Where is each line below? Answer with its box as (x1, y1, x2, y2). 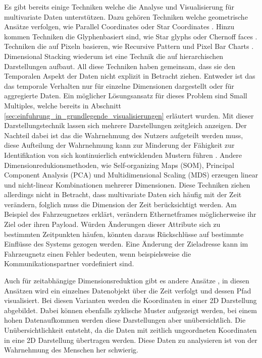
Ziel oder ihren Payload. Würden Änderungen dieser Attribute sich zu (4, 219, 221, 229)
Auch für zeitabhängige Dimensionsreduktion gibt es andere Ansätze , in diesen (4, 275, 249, 286)
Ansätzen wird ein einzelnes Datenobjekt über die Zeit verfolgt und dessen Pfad (4, 285, 251, 295)
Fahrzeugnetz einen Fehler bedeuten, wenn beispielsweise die (4, 248, 191, 259)
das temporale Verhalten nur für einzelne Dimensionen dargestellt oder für (4, 80, 234, 91)
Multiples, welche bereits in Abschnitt (4, 100, 122, 110)
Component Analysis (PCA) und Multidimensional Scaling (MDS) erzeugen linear (4, 169, 258, 180)
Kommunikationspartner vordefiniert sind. (4, 258, 134, 269)
